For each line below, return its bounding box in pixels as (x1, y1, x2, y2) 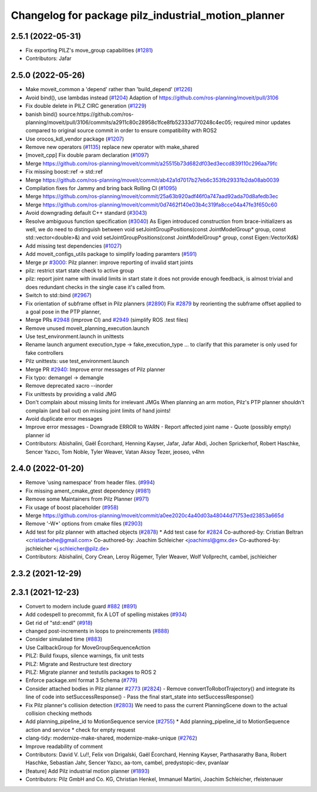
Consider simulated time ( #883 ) (25, 635, 103, 643)
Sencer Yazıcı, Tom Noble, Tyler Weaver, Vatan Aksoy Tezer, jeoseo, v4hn (25, 448, 205, 455)
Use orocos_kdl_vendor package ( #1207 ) (25, 135, 124, 142)
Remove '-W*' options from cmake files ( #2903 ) (25, 520, 143, 527)
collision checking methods (25, 710, 92, 717)
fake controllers (25, 349, 64, 356)
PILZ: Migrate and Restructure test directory (25, 660, 132, 667)
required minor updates (234, 118, 291, 126)
